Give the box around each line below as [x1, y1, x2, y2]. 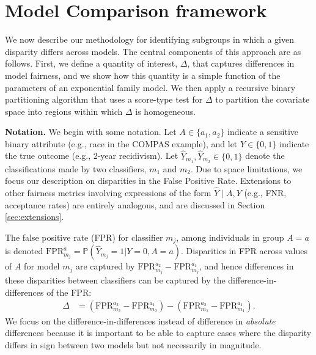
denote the [245, 149, 285, 162]
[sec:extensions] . [5, 210, 64, 223]
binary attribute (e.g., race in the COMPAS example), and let [5, 137, 238, 150]
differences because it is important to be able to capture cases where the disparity [5, 326, 312, 339]
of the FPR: [46, 285, 92, 298]
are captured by [75, 260, 135, 273]
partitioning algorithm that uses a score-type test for [5, 93, 203, 106]
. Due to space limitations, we [191, 162, 303, 175]
